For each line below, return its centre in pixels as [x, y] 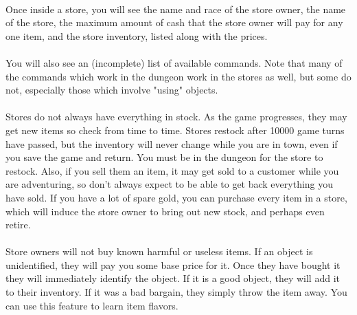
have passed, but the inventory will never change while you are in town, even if [172, 143]
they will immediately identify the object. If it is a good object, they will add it [173, 278]
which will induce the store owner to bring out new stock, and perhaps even [165, 211]
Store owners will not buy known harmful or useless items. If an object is [159, 251]
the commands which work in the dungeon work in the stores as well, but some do [178, 76]
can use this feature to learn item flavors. [92, 305]
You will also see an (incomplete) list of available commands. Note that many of [174, 62]
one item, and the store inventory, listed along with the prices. [137, 35]
